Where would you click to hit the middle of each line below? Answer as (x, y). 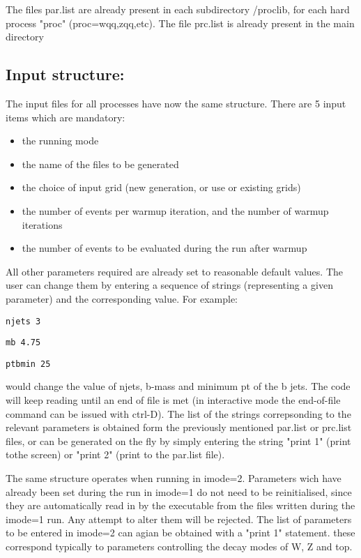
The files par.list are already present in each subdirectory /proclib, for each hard (178, 9)
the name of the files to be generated (100, 164)
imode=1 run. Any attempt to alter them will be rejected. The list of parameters (179, 519)
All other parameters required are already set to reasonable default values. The (174, 271)
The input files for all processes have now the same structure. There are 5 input (176, 103)
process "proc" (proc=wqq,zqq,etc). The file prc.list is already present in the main (180, 23)
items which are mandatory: (66, 117)
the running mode (60, 141)
